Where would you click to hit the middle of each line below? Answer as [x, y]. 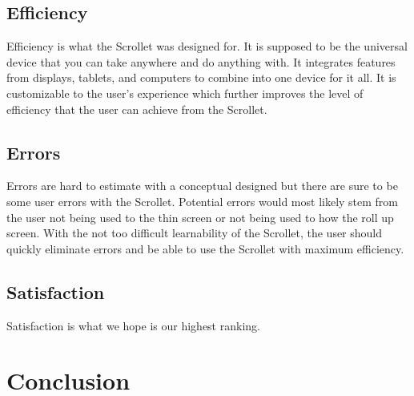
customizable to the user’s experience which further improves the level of [185, 93]
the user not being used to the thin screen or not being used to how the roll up [200, 217]
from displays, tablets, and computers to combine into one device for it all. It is [201, 77]
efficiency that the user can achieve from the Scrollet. [137, 109]
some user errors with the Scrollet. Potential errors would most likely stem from [203, 201]
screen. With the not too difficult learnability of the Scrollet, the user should [195, 233]
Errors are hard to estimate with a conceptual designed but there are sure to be [202, 186]
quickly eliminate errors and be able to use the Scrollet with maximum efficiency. [205, 248]
